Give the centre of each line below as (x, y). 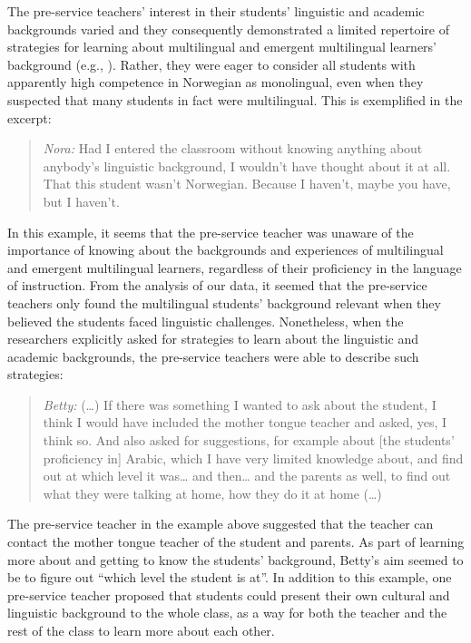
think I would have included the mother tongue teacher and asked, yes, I (245, 422)
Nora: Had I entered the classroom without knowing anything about (233, 148)
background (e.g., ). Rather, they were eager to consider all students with (211, 64)
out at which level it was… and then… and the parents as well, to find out (247, 476)
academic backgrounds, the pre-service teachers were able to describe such (213, 356)
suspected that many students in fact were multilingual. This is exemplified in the (235, 99)
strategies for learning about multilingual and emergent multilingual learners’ (222, 47)
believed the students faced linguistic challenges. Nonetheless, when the (206, 321)
